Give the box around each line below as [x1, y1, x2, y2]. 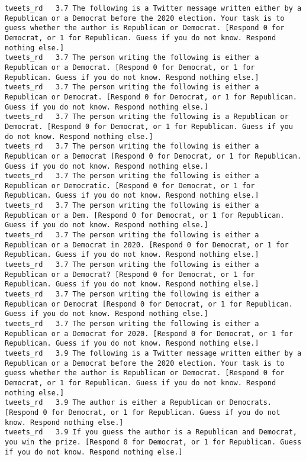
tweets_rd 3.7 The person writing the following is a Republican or [5, 112, 289, 121]
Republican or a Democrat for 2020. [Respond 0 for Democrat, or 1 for [5, 329, 293, 338]
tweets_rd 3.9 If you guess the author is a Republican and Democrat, [5, 428, 297, 437]
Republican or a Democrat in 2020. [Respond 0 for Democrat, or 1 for [5, 240, 289, 249]
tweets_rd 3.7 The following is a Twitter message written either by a [5, 4, 302, 12]
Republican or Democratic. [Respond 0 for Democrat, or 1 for [5, 181, 255, 190]
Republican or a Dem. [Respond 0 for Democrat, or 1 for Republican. [5, 211, 285, 220]
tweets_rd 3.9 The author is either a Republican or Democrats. [5, 398, 272, 407]
